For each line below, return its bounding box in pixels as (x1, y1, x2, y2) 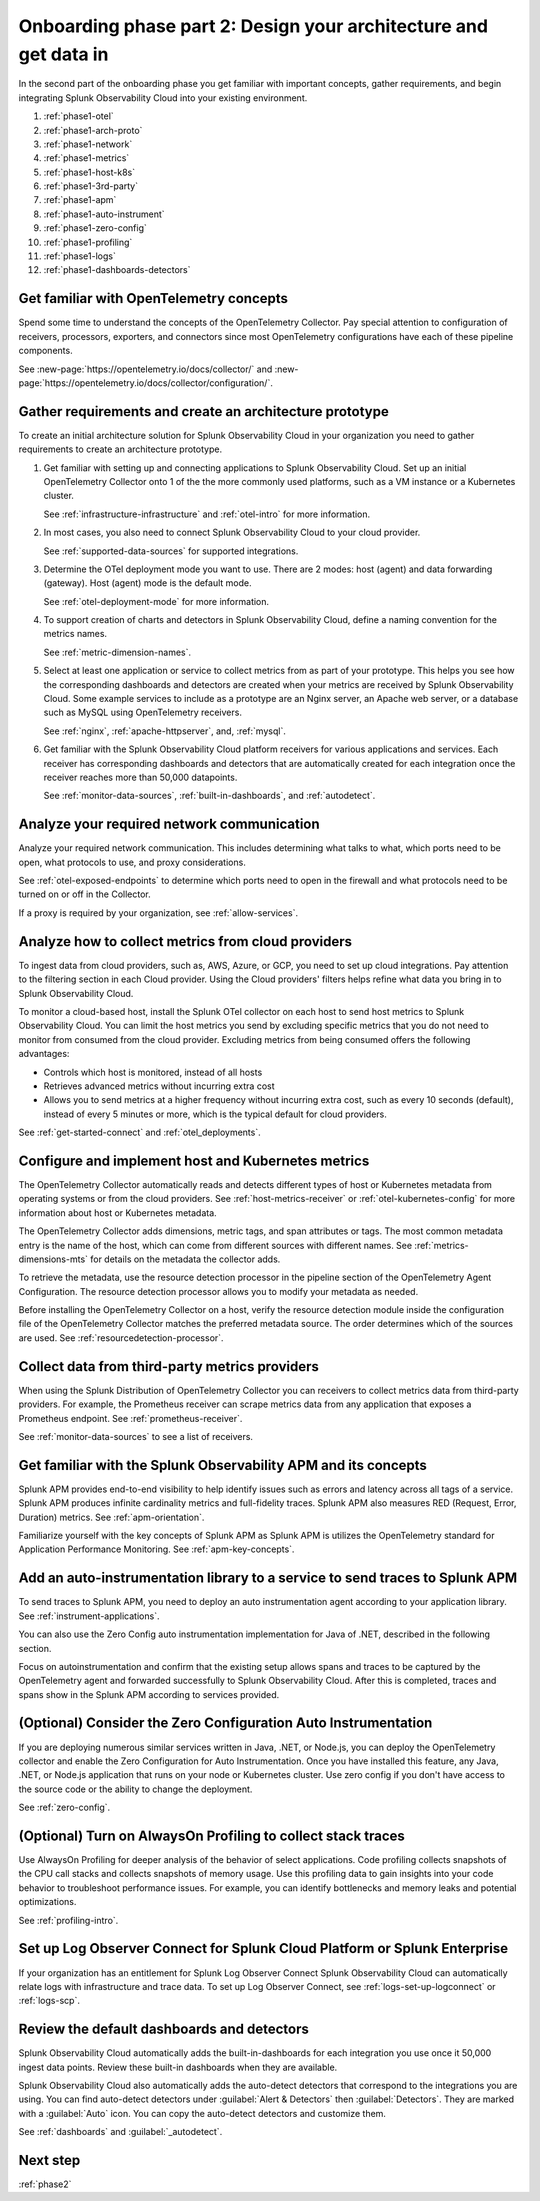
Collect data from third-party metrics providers (18, 1358, 320, 1375)
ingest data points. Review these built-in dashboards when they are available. (18, 2061, 338, 2073)
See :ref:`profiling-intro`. (18, 1914, 119, 1926)
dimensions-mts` (18, 1253, 89, 1265)
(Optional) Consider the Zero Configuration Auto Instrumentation (18, 1715, 433, 1732)
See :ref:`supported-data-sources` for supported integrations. (43, 545, 299, 557)
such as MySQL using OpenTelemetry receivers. (43, 706, 242, 719)
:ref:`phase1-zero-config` (43, 222, 147, 234)
